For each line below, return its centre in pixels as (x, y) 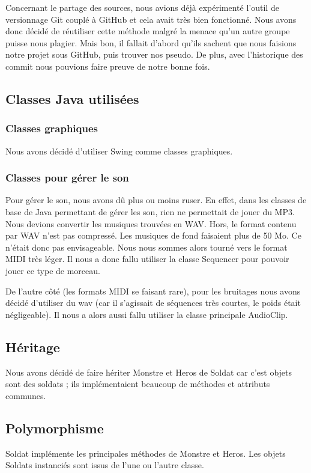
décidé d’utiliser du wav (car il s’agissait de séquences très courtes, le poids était (153, 303)
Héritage (33, 346)
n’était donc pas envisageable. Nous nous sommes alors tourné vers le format (146, 247)
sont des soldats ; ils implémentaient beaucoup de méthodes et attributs (138, 384)
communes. (26, 395)
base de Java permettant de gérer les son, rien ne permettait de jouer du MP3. (150, 211)
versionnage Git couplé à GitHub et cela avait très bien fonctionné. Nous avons (151, 19)
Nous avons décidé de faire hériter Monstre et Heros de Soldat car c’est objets (149, 372)
